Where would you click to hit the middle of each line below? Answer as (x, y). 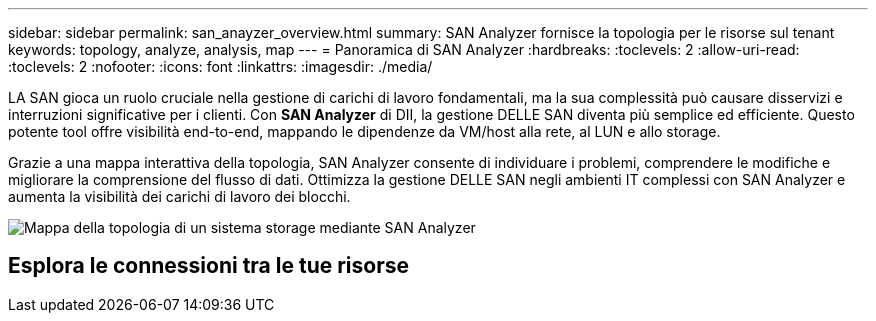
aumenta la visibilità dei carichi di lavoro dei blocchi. (179, 196)
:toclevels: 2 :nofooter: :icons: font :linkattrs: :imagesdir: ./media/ (220, 66)
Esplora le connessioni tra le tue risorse (208, 266)
